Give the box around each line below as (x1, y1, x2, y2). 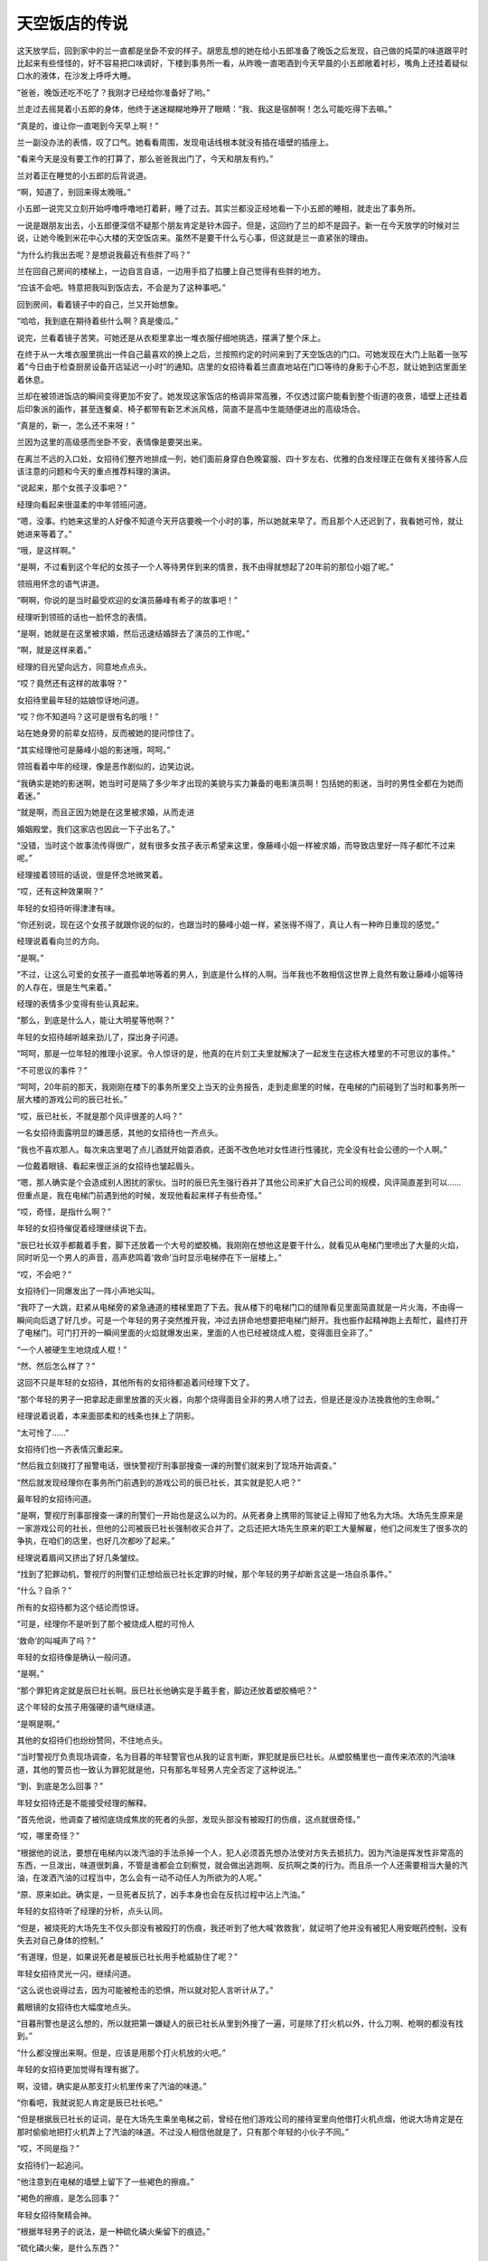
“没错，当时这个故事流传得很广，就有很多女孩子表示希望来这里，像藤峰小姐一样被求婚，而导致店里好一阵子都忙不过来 (16, 840, 456, 851)
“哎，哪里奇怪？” (16, 1831, 80, 1841)
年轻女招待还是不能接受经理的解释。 (16, 1797, 152, 1808)
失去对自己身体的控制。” (16, 1935, 104, 1946)
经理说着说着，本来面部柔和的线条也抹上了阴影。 (16, 1411, 199, 1422)
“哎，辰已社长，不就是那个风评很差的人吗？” (16, 1111, 183, 1121)
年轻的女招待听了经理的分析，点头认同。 (16, 1906, 167, 1916)
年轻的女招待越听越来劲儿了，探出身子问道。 (16, 1031, 183, 1042)
